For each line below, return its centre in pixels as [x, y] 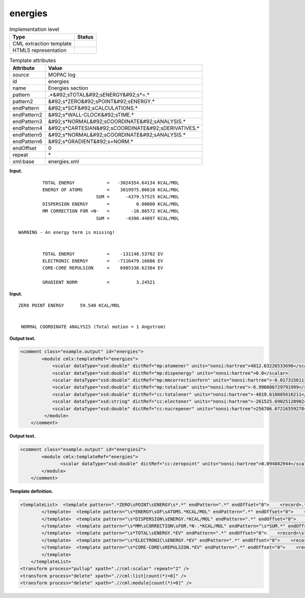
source [21, 75]
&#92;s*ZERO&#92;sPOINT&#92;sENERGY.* [101, 102]
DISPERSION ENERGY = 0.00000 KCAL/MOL [111, 204]
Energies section [68, 88]
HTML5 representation [40, 50]
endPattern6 [27, 141]
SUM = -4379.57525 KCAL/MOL [138, 197]
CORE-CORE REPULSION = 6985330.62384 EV [103, 268]
